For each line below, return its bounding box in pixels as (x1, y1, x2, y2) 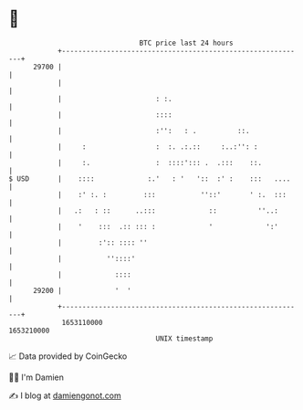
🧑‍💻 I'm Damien (8, 372, 65, 383)
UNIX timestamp (155, 333, 214, 343)
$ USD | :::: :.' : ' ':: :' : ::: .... (8, 173, 291, 184)
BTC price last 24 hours (139, 38, 234, 47)
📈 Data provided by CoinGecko (8, 351, 128, 362)
